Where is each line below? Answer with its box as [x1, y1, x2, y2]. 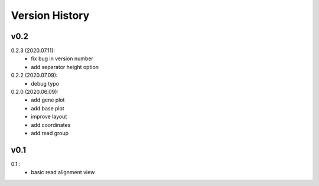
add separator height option [31, 63, 99, 70]
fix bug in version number [31, 55, 94, 62]
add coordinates [31, 121, 71, 128]
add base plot [31, 105, 64, 112]
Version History [11, 9, 90, 22]
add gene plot [31, 96, 65, 103]
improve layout [31, 113, 67, 120]
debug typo [31, 80, 59, 87]
